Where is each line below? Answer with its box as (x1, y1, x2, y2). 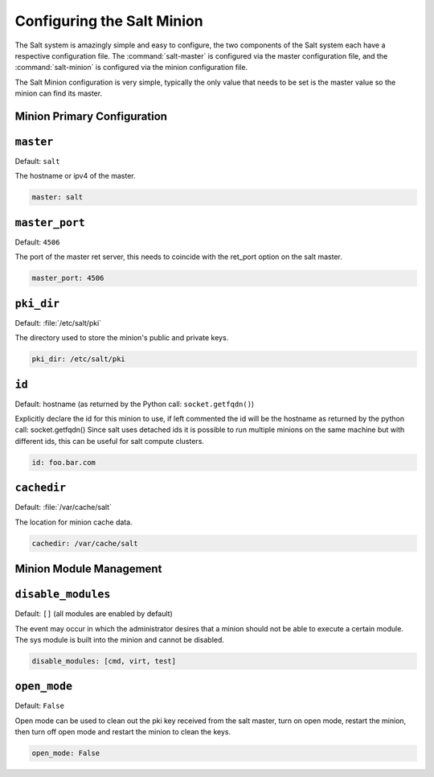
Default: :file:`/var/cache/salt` (14, 503, 113, 512)
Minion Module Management (14, 562, 162, 576)
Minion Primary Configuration (14, 109, 168, 123)
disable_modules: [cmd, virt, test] (31, 656, 177, 665)
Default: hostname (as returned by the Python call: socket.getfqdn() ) (14, 399, 255, 409)
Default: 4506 (14, 237, 60, 247)
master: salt (31, 193, 84, 202)
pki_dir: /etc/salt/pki (31, 355, 126, 364)
